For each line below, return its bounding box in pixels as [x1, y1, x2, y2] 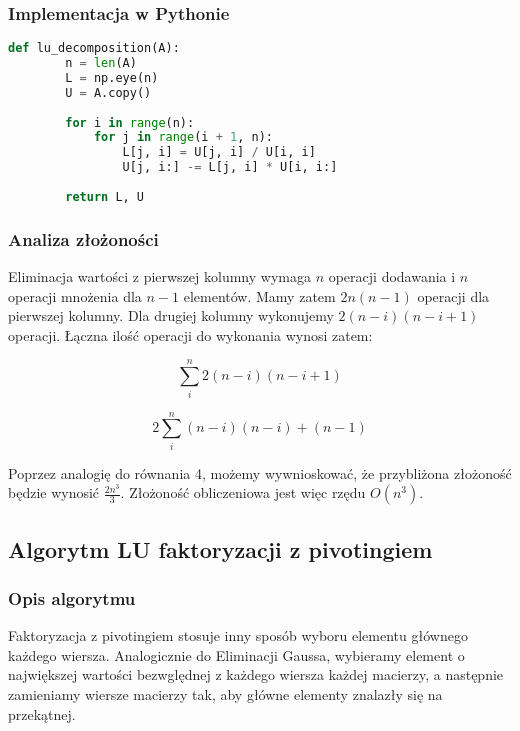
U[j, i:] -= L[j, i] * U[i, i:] [122, 160, 338, 175]
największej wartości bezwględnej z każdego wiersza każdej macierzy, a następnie [8, 664, 504, 685]
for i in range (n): [65, 115, 195, 130]
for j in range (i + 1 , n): [93, 130, 273, 145]
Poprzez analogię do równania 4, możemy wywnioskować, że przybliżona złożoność [8, 462, 512, 483]
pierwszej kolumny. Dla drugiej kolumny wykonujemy [8, 305, 334, 326]
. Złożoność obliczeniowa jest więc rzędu [120, 482, 366, 503]
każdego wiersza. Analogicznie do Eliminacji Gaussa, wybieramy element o [8, 644, 465, 665]
